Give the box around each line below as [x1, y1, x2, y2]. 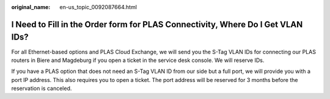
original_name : [11, 4, 51, 10]
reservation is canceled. [11, 85, 72, 92]
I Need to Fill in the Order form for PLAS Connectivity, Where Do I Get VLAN [11, 19, 303, 30]
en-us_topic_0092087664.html [59, 4, 137, 10]
